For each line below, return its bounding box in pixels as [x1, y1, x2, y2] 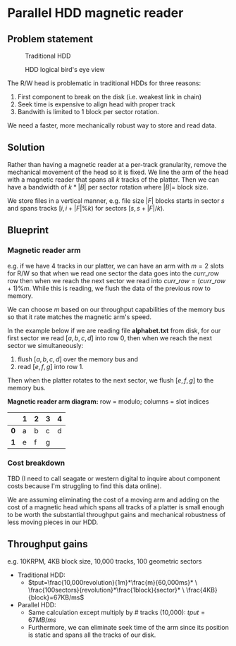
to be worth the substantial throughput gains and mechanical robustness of [7, 510, 226, 518]
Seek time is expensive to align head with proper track [17, 100, 175, 108]
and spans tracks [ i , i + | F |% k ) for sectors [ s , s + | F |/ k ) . [7, 204, 165, 212]
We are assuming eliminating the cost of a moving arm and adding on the [7, 495, 220, 504]
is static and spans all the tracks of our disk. [27, 631, 156, 639]
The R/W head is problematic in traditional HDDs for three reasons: [7, 79, 201, 87]
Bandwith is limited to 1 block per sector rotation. [17, 108, 160, 116]
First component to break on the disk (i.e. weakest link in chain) [17, 93, 202, 101]
